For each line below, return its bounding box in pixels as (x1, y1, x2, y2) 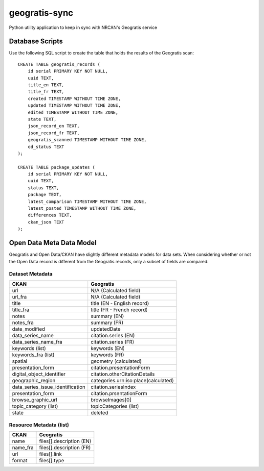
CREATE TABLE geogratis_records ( (18, 61, 100, 67)
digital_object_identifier (12, 371, 66, 377)
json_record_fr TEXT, (27, 130, 80, 136)
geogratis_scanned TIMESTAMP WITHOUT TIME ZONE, (27, 137, 147, 143)
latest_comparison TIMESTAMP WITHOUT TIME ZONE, (27, 198, 147, 204)
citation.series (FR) (90, 338, 134, 345)
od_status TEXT (27, 144, 65, 149)
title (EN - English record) (90, 299, 149, 306)
